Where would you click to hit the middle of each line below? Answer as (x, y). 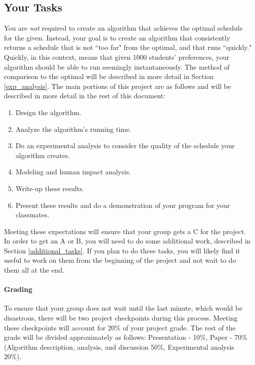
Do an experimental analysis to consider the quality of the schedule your (125, 145)
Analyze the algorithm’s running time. (73, 129)
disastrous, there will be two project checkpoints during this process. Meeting (121, 318)
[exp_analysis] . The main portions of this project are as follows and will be (118, 86)
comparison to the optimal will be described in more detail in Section (109, 76)
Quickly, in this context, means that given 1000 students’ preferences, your (117, 57)
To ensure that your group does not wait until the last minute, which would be (123, 308)
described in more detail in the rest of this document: (85, 96)
